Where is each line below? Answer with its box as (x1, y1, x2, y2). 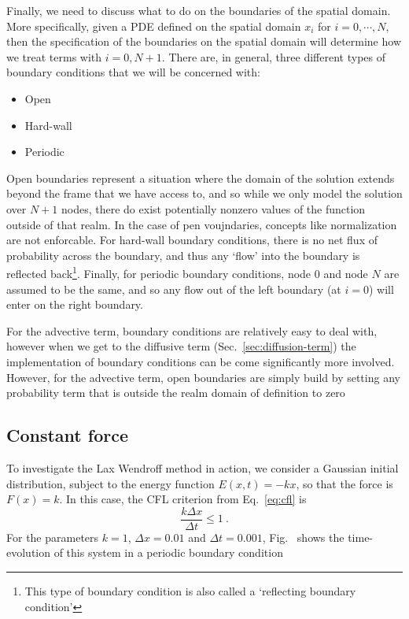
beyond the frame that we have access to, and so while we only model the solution (6, 185, 403, 202)
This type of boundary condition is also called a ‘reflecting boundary (24, 582, 356, 599)
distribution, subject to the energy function (6, 475, 215, 491)
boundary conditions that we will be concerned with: (6, 64, 260, 80)
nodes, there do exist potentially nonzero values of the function (61, 200, 366, 217)
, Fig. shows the (262, 528, 345, 545)
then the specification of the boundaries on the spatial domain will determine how (6, 33, 401, 50)
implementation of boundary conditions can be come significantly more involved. (6, 353, 395, 369)
